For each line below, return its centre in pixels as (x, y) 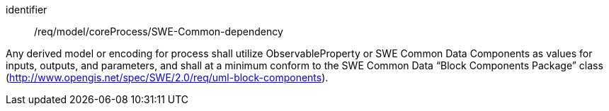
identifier (27, 10)
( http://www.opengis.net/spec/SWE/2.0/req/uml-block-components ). (167, 77)
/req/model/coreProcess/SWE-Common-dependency (159, 31)
